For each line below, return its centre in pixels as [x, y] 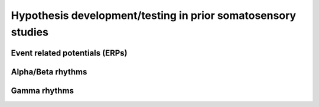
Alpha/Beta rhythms [49, 72]
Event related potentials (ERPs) [69, 53]
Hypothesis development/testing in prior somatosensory [154, 15]
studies [30, 32]
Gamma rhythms [42, 91]
